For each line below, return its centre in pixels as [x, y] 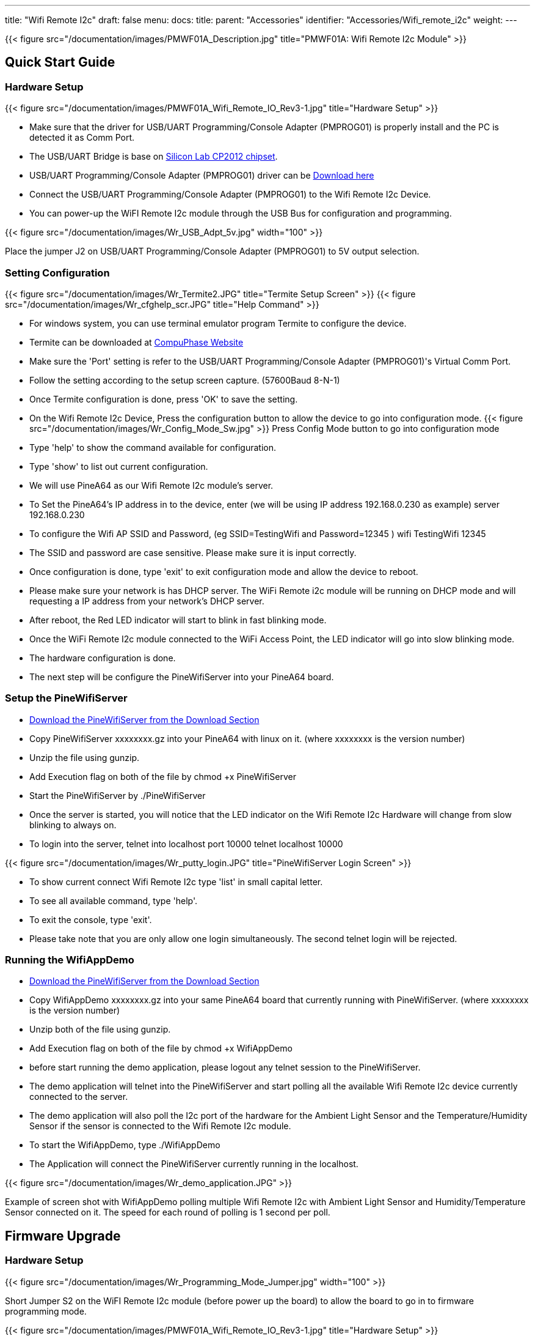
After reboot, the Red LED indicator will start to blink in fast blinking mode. [178, 620]
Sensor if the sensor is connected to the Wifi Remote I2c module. [160, 1126]
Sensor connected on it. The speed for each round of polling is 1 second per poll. [168, 1212]
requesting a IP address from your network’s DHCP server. [147, 601]
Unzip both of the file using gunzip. [100, 1030]
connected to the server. [79, 1097]
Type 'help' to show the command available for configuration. [153, 447]
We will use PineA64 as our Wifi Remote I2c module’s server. [151, 485]
